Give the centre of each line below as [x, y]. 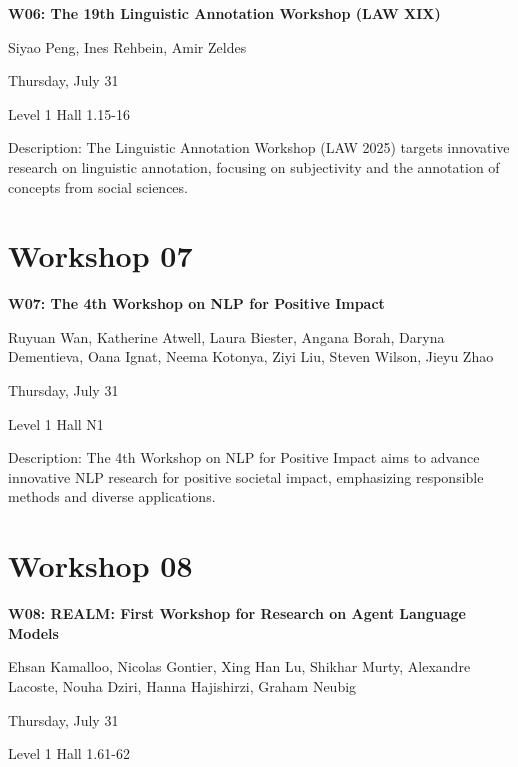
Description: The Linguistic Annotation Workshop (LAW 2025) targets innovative [259, 147]
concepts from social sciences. [98, 186]
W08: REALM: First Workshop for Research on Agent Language [237, 613]
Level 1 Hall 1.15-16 [69, 113]
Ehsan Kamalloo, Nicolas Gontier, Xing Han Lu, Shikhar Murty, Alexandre [239, 666]
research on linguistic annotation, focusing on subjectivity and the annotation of [254, 166]
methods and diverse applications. [112, 496]
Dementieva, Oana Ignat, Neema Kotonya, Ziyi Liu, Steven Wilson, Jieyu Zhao [251, 356]
